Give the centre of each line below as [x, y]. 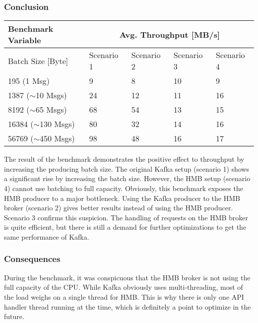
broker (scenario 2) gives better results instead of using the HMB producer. [119, 208]
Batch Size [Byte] [38, 61]
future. [14, 316]
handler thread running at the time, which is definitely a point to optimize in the [128, 306]
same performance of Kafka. [47, 236]
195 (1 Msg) [29, 81]
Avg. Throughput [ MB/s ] [170, 34]
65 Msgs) [51, 110]
